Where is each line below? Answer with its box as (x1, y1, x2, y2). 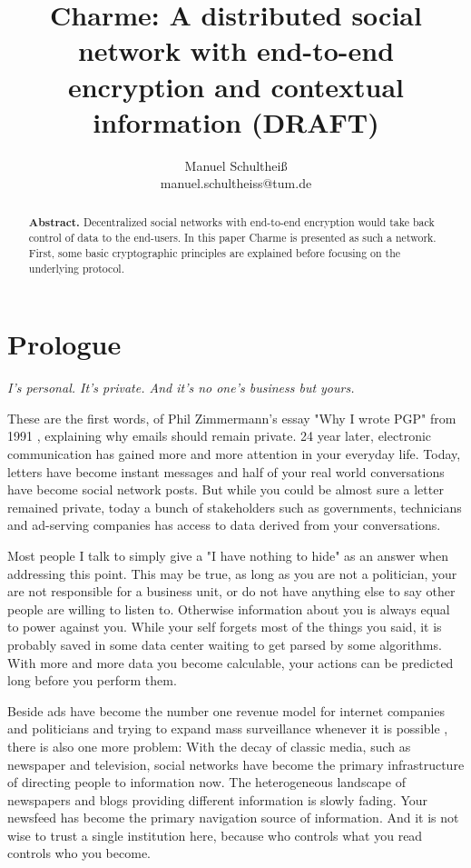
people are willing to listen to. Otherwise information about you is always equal (7, 599, 450, 618)
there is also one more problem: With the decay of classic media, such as (7, 736, 411, 755)
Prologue (7, 325, 122, 363)
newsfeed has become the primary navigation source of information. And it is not (7, 808, 459, 827)
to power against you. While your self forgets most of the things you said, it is (7, 617, 442, 636)
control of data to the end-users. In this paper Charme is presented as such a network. (28, 230, 437, 245)
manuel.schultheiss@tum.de (160, 174, 312, 193)
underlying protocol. (28, 260, 124, 275)
